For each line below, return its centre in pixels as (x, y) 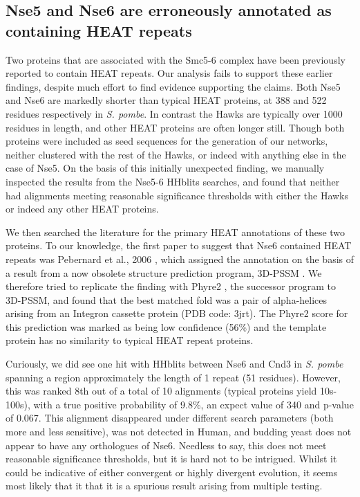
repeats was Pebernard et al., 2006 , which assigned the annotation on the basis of (180, 259)
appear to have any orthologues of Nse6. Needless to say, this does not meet (166, 445)
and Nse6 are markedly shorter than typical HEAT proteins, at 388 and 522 (166, 100)
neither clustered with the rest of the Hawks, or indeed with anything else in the (176, 154)
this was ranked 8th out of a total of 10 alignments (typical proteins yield (161, 391)
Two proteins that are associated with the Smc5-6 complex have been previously (176, 59)
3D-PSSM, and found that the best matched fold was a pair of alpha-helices (167, 299)
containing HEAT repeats (99, 30)
